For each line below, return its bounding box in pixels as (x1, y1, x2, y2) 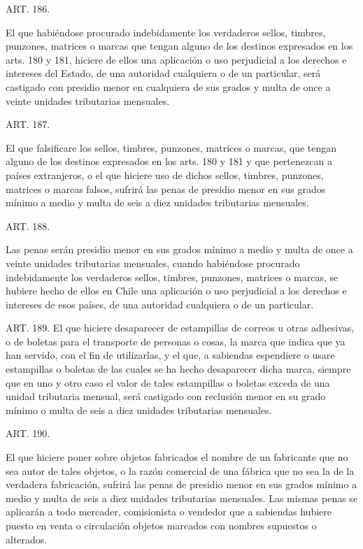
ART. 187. (6, 117, 50, 131)
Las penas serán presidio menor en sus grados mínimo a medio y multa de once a (6, 242, 353, 257)
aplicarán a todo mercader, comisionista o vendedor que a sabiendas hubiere (6, 504, 332, 519)
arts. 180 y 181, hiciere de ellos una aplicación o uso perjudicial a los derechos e (6, 52, 347, 66)
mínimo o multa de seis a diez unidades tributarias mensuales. (6, 402, 272, 417)
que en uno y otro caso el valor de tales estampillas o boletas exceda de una (6, 375, 330, 390)
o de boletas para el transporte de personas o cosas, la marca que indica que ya (6, 334, 346, 348)
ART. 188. (6, 218, 50, 233)
